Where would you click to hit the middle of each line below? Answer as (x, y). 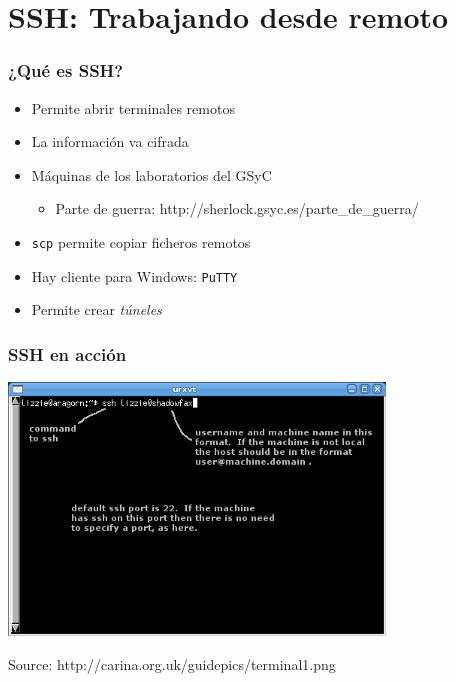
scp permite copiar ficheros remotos (141, 241)
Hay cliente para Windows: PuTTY (134, 275)
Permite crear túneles (96, 309)
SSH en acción (67, 353)
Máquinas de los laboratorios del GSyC (151, 174)
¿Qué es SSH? (66, 70)
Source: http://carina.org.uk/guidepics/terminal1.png (172, 663)
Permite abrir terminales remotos (133, 107)
